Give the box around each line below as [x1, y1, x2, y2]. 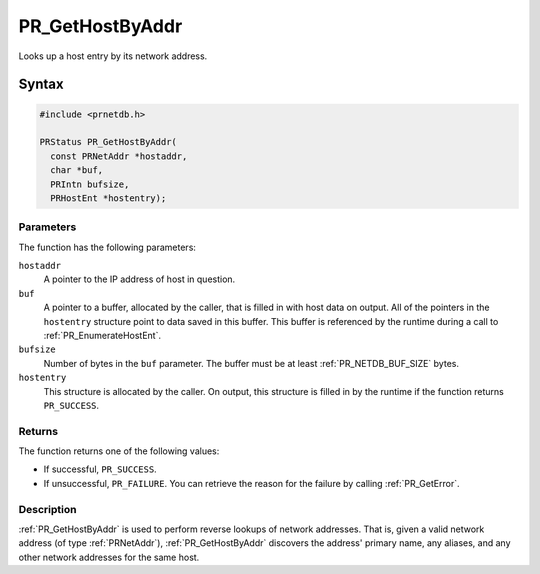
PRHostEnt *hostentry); [50, 192, 167, 204]
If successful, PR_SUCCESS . [43, 463, 157, 475]
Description [18, 502, 77, 516]
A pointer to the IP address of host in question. [43, 273, 236, 285]
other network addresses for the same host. [18, 551, 200, 563]
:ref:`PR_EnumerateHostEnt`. [43, 329, 162, 341]
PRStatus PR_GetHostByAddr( [39, 136, 177, 148]
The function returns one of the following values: [18, 445, 220, 457]
